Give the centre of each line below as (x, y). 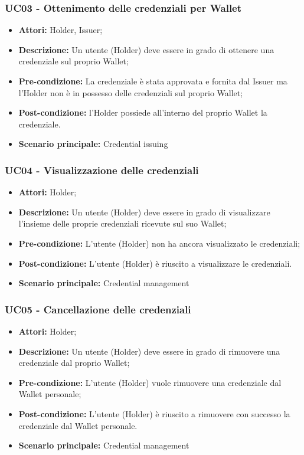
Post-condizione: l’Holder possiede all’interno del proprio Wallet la (143, 112)
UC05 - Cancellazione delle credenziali (98, 309)
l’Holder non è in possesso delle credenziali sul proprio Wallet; (131, 92)
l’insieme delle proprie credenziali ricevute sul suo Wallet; (122, 223)
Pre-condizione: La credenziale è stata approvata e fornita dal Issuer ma (153, 81)
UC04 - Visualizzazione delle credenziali (102, 170)
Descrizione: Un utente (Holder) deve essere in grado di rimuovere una (149, 351)
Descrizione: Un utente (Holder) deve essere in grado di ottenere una (146, 49)
